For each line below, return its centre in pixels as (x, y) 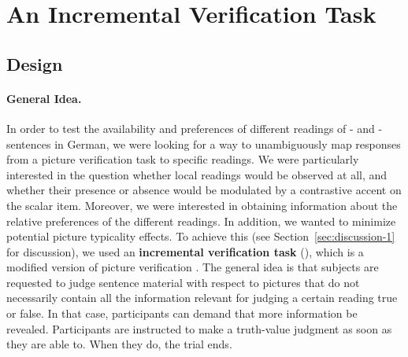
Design (35, 63)
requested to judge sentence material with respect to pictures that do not (183, 282)
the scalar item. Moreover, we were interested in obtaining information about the (202, 205)
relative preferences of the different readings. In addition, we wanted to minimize (201, 221)
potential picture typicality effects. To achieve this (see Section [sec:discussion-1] (201, 236)
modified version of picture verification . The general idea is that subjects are (193, 267)
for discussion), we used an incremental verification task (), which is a (185, 251)
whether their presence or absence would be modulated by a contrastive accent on (204, 190)
